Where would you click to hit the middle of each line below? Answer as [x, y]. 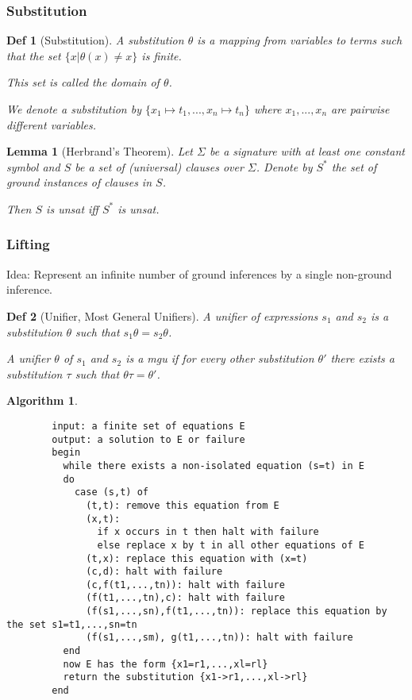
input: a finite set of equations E [148, 426]
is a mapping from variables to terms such [300, 40]
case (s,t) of [111, 492]
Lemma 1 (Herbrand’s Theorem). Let [100, 151]
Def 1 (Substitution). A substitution [95, 40]
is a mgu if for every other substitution [220, 358]
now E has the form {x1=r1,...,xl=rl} [166, 664]
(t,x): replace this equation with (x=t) [197, 558]
